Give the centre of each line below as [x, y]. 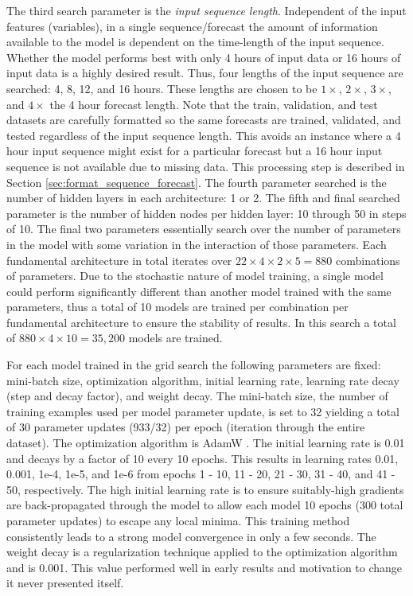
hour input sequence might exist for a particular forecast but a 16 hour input [195, 151]
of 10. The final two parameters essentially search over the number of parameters [204, 229]
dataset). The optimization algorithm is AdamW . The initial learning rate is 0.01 [206, 443]
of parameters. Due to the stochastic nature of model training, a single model [195, 276]
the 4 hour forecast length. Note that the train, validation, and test [214, 104]
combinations [368, 260]
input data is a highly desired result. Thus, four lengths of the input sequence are [205, 73]
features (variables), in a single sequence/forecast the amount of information [192, 26]
